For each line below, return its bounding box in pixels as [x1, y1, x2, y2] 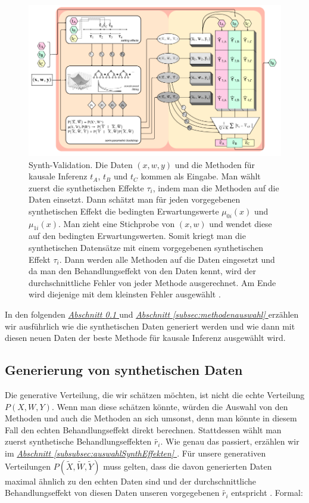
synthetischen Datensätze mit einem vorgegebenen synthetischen [29, 241, 264, 254]
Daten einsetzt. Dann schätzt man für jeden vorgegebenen [29, 193, 241, 206]
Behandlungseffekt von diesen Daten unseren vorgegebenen [5, 486, 220, 499]
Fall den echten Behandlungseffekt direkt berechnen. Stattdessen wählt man [5, 423, 282, 436]
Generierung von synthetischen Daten [5, 361, 243, 379]
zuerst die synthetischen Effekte [29, 181, 144, 194]
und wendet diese [209, 217, 272, 229]
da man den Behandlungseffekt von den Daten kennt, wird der [29, 265, 257, 277]
